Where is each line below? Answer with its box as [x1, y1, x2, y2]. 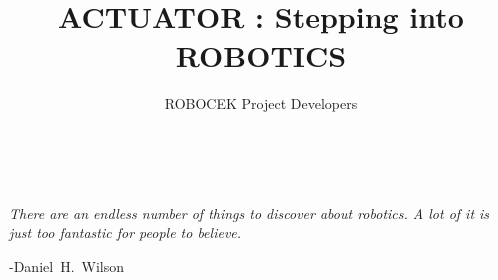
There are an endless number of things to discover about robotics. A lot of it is [9, 202, 490, 223]
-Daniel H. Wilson [9, 255, 125, 276]
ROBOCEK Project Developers [164, 93, 358, 114]
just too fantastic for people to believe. [9, 222, 242, 243]
